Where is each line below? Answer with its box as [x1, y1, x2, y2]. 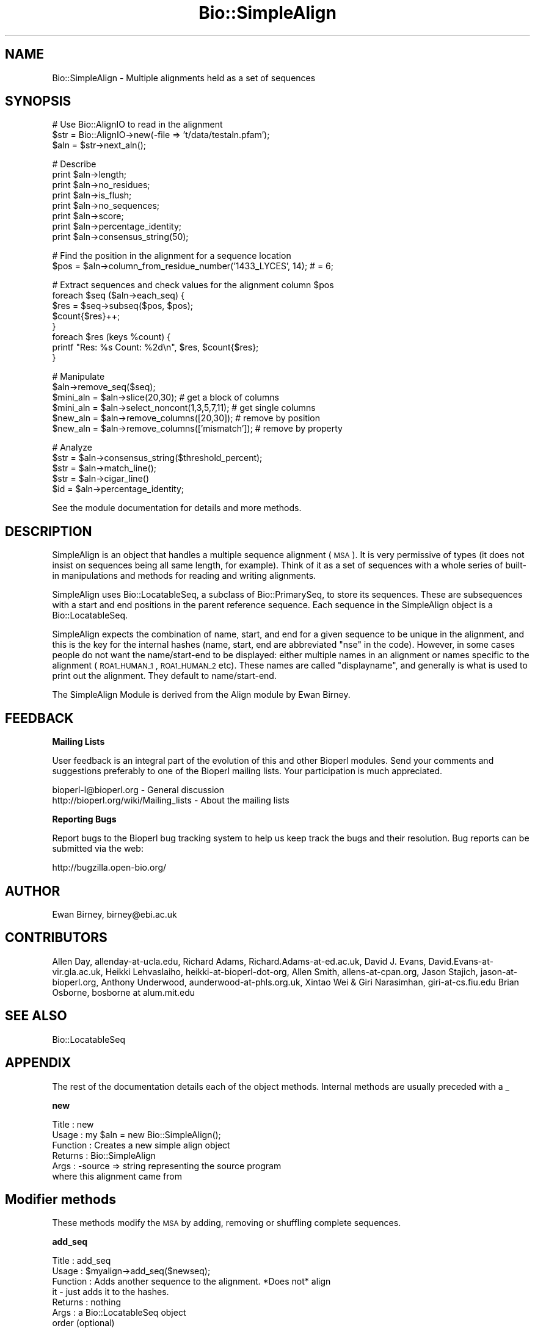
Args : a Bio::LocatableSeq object [52, 1307, 186, 1318]
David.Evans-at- [428, 956, 493, 967]
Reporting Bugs [52, 814, 117, 825]
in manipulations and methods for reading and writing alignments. [52, 570, 316, 581]
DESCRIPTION [5, 523, 92, 539]
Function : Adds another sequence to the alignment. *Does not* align [52, 1276, 331, 1287]
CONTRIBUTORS [5, 930, 107, 946]
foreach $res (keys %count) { [52, 332, 171, 343]
